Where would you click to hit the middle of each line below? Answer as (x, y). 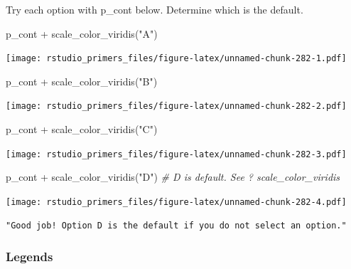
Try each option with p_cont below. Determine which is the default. (155, 9)
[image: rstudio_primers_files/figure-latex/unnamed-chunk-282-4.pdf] (176, 202)
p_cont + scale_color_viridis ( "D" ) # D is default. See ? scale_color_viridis (173, 177)
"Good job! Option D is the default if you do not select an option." (176, 225)
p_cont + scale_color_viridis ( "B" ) (82, 81)
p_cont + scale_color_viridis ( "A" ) (82, 33)
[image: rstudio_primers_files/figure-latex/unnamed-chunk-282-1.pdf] (176, 59)
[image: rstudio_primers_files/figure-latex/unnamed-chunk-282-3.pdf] (176, 154)
